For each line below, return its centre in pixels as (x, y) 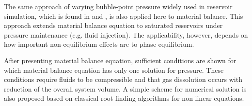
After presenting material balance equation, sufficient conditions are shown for (120, 60)
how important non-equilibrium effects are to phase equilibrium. (99, 44)
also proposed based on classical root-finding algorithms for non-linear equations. (124, 98)
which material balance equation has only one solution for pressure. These (114, 70)
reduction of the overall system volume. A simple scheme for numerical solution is (125, 88)
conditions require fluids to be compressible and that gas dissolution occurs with (123, 79)
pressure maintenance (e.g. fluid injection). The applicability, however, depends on (126, 34)
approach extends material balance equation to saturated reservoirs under (113, 25)
